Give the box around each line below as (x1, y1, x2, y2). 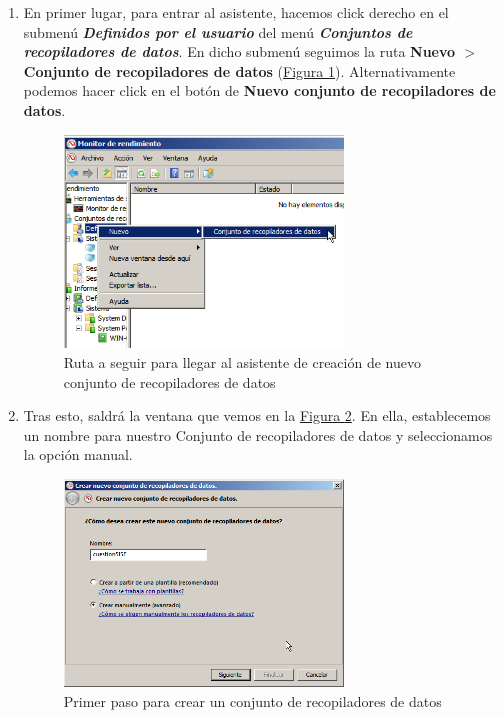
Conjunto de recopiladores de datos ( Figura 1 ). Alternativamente (23, 60, 456, 81)
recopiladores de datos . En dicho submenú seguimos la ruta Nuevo (23, 41, 456, 62)
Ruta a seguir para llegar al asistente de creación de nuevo (63, 352, 421, 372)
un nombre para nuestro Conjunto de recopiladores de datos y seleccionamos (23, 424, 493, 445)
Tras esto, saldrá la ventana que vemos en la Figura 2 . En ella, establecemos (23, 405, 491, 426)
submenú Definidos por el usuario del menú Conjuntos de (23, 21, 413, 42)
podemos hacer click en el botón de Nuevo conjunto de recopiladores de (23, 80, 496, 101)
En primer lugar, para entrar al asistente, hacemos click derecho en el (23, 2, 449, 22)
